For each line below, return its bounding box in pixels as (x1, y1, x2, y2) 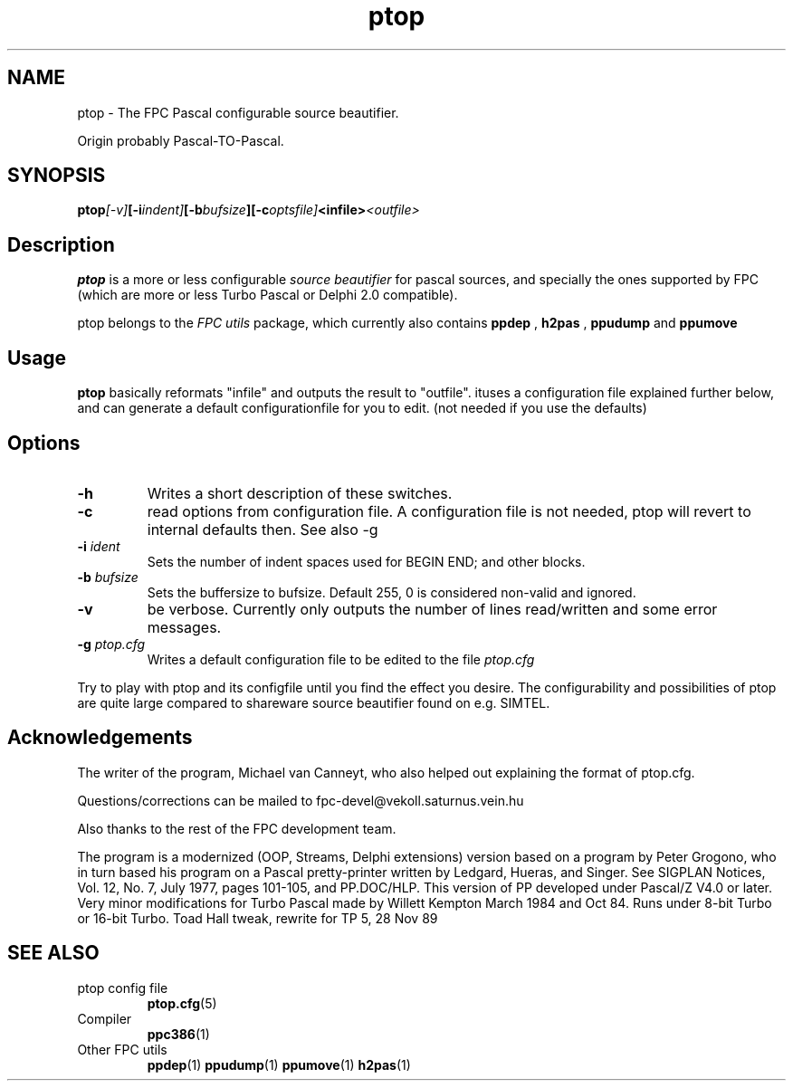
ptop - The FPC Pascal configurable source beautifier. (77, 104, 399, 120)
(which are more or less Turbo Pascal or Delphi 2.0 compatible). (77, 287, 458, 303)
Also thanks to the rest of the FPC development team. (77, 820, 396, 836)
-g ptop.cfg (77, 635, 146, 652)
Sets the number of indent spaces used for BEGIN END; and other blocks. (147, 553, 586, 569)
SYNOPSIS (7, 164, 106, 187)
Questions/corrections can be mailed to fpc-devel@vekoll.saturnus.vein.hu (77, 792, 524, 808)
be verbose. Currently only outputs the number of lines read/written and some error (147, 599, 718, 618)
